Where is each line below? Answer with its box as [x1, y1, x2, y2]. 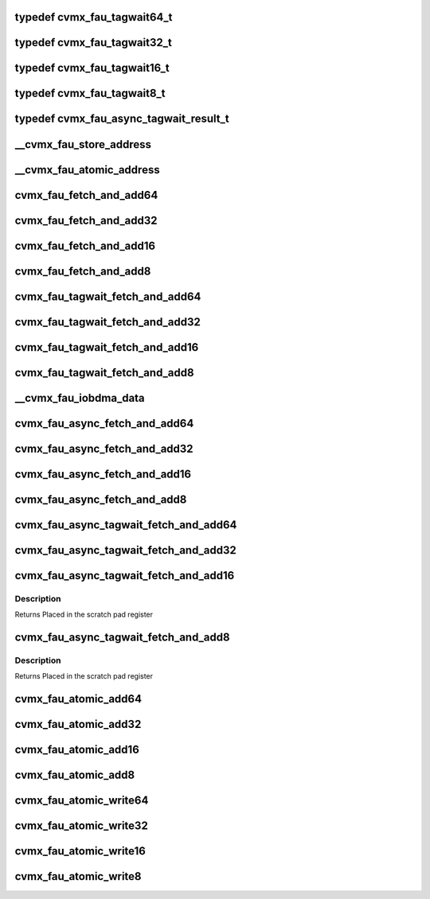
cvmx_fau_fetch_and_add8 [14, 264, 151, 278]
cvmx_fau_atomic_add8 [14, 769, 135, 782]
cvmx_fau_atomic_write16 [14, 844, 147, 858]
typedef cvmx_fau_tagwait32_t [14, 36, 173, 49]
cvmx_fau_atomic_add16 [14, 743, 139, 757]
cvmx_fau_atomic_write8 [14, 870, 143, 883]
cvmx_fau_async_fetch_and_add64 [14, 416, 194, 430]
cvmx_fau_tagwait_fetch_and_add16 [14, 341, 199, 354]
